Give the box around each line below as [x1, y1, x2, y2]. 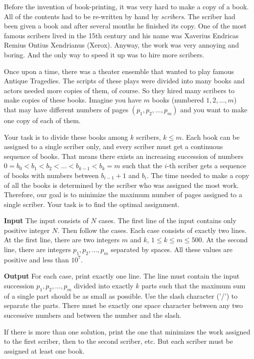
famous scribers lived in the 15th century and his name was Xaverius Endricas [4, 30, 239, 40]
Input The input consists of [4, 215, 89, 226]
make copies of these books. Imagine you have [4, 95, 141, 105]
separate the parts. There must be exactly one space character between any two [4, 300, 243, 310]
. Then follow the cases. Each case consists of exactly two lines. [57, 225, 247, 235]
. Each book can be [182, 131, 240, 142]
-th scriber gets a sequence [167, 160, 247, 171]
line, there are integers [4, 244, 71, 255]
